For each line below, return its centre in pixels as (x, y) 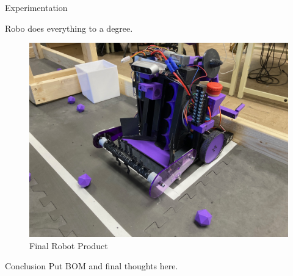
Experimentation (36, 7)
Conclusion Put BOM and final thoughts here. (92, 266)
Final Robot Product (69, 245)
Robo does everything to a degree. (69, 28)
